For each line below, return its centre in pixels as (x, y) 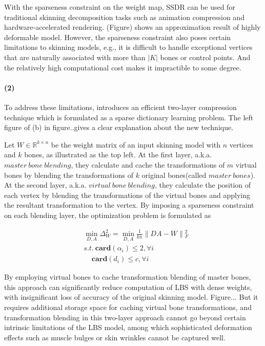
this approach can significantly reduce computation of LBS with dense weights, (128, 287)
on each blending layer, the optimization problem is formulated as (108, 215)
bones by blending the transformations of (69, 175)
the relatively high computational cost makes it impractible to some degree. (123, 67)
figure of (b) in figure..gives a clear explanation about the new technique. (119, 127)
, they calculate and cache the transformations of (148, 164)
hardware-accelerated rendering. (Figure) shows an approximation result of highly (132, 27)
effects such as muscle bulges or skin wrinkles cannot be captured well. (115, 337)
